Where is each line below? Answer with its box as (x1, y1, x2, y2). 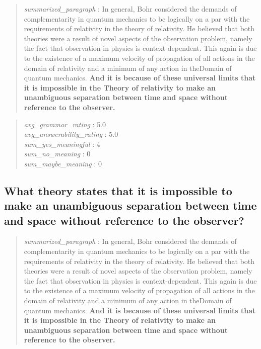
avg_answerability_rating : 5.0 (24, 129, 118, 139)
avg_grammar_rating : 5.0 (24, 119, 106, 129)
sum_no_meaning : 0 (24, 148, 91, 159)
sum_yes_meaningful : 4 (24, 138, 100, 149)
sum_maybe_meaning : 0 (24, 158, 102, 168)
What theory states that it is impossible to (4, 183, 232, 198)
